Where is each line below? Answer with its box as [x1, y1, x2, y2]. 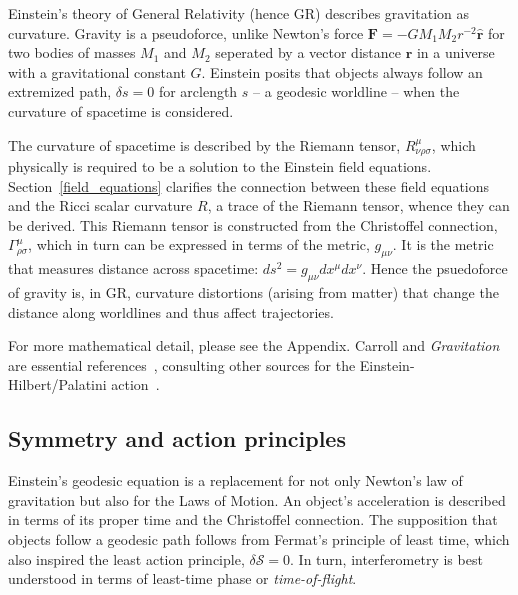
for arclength [158, 81, 238, 102]
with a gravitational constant [8, 61, 186, 82]
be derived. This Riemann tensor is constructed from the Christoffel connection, [8, 214, 498, 235]
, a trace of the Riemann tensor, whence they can [207, 195, 510, 216]
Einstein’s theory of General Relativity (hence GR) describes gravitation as [8, 3, 469, 23]
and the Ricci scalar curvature [8, 195, 193, 216]
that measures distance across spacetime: [8, 258, 259, 279]
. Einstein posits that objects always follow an [201, 61, 483, 82]
